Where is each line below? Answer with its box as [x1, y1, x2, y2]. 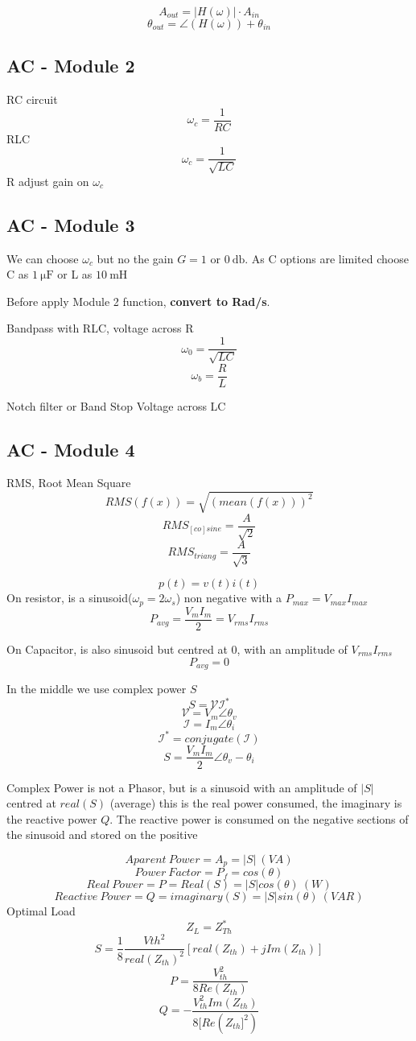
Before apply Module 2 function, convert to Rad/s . [6, 292, 270, 309]
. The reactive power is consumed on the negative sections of [109, 810, 409, 827]
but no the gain [97, 250, 174, 266]
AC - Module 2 [6, 53, 135, 78]
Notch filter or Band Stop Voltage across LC [6, 397, 226, 414]
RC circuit [6, 91, 58, 108]
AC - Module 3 [6, 212, 135, 237]
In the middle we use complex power [6, 680, 187, 696]
